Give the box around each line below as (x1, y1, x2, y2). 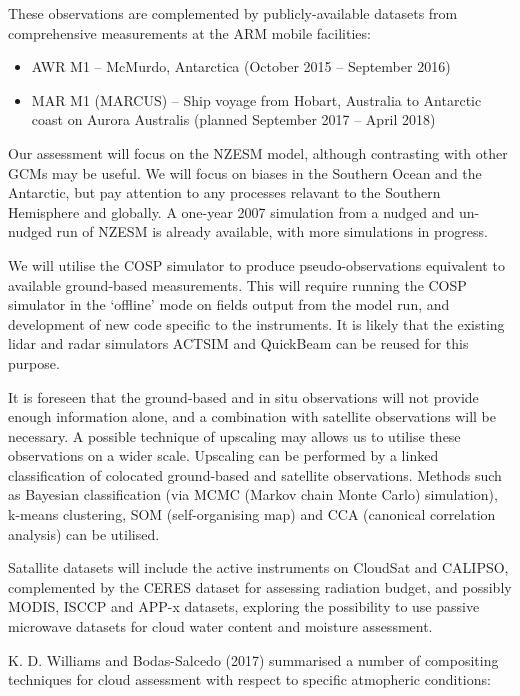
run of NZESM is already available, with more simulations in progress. (56, 221, 488, 242)
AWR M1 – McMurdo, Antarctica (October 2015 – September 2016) (31, 56, 451, 77)
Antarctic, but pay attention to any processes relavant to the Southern (8, 182, 441, 203)
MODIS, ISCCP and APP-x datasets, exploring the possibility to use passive (8, 596, 480, 617)
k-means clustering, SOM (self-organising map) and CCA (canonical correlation (8, 504, 496, 525)
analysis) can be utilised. (8, 523, 160, 544)
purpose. (8, 352, 60, 373)
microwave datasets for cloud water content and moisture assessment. (8, 616, 433, 637)
